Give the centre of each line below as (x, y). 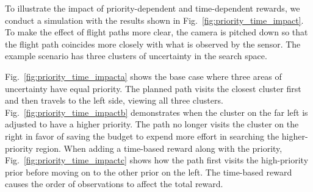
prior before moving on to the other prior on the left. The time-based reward (149, 172)
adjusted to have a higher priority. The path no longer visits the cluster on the (152, 124)
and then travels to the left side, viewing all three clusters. (114, 100)
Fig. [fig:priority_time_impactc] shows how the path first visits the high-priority (157, 160)
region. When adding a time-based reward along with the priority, (159, 148)
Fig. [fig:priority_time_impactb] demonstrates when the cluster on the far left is (156, 112)
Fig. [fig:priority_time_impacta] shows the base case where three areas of (143, 76)
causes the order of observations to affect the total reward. (114, 184)
